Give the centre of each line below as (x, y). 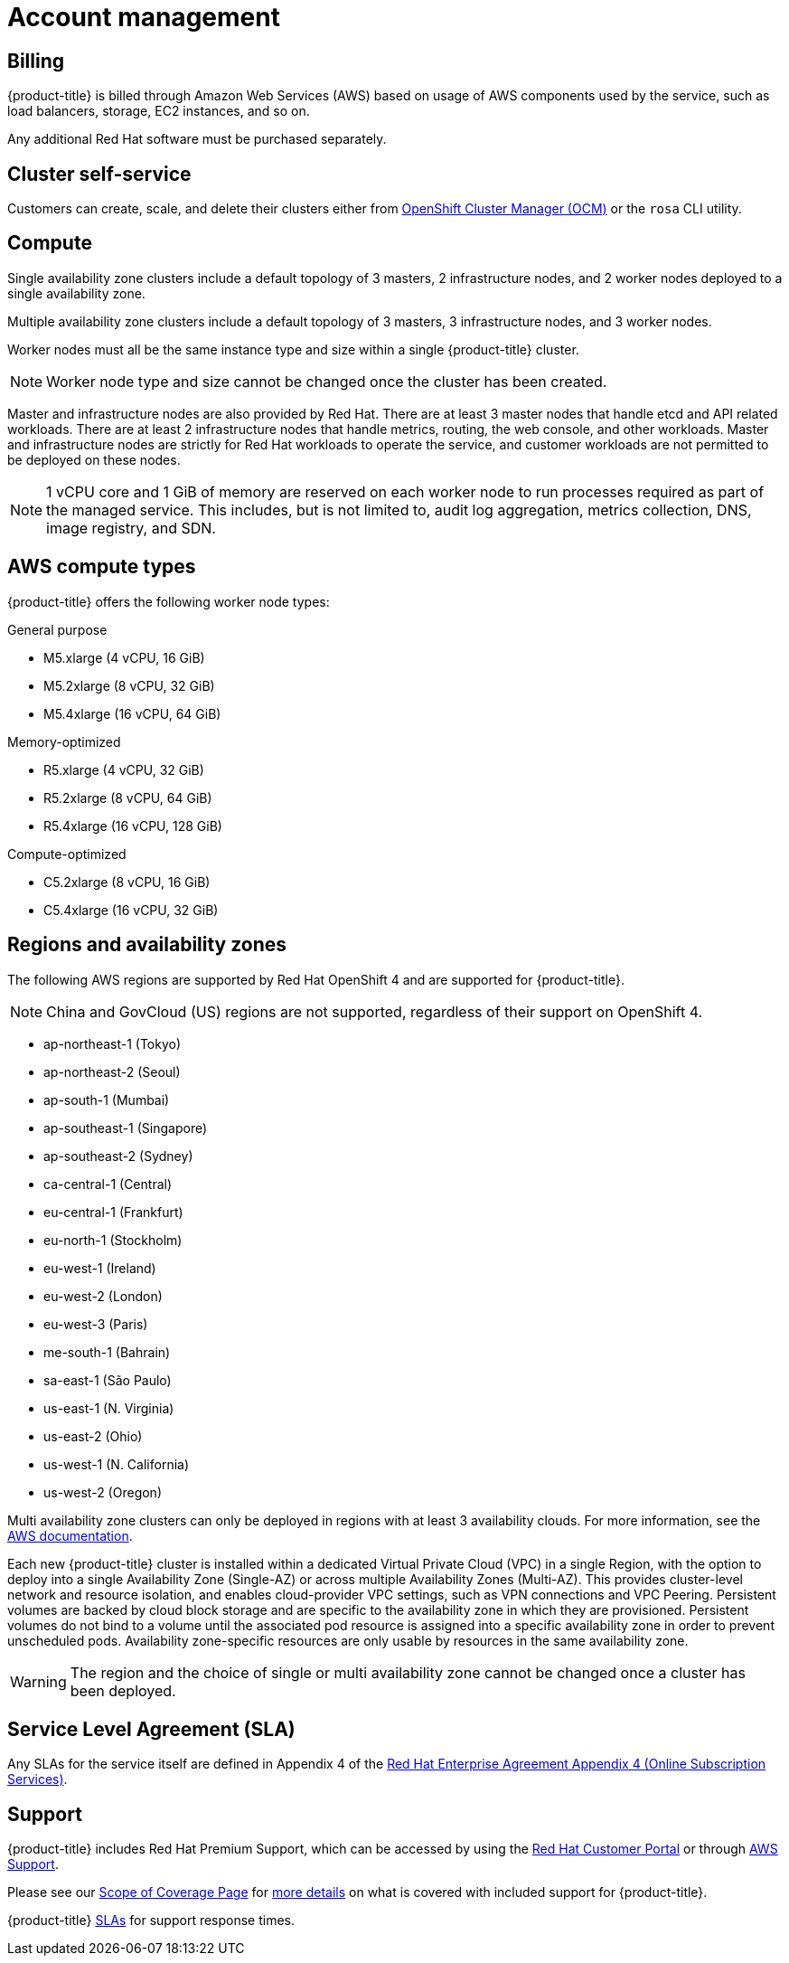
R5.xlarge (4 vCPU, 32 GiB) (124, 769)
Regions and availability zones (147, 945)
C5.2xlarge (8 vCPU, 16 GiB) (127, 882)
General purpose (57, 629)
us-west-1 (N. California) (117, 1464)
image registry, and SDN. (131, 528)
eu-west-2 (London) (103, 1296)
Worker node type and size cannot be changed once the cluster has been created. (327, 381)
